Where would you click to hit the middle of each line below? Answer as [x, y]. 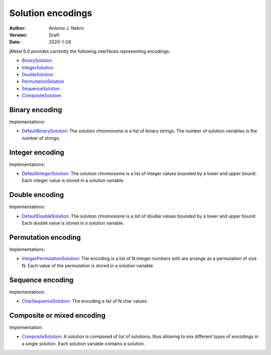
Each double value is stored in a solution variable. [73, 223]
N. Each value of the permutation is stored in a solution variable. [88, 265]
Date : [15, 42]
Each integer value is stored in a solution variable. [73, 181]
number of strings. [41, 138]
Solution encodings [51, 13]
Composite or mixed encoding [57, 315]
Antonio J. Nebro [66, 28]
